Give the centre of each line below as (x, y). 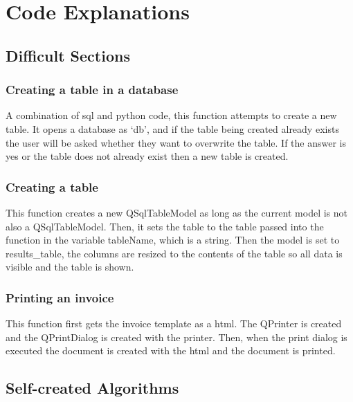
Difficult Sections (68, 55)
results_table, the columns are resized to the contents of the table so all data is (174, 253)
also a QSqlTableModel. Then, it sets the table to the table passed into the (165, 226)
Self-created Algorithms (92, 388)
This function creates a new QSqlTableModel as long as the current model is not (176, 212)
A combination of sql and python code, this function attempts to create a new (171, 115)
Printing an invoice (60, 297)
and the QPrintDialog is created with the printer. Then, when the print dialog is (176, 337)
